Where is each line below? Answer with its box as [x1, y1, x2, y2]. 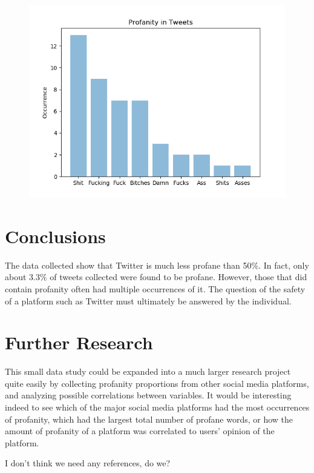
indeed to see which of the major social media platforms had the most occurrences [5, 401, 310, 413]
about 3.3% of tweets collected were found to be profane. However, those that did [5, 270, 307, 283]
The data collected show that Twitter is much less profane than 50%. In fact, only [5, 258, 309, 271]
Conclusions [5, 223, 106, 248]
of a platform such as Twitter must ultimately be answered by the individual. [5, 294, 292, 307]
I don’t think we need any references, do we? [5, 457, 171, 469]
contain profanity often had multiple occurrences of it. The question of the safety [5, 282, 306, 295]
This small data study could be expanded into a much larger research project [5, 365, 291, 378]
